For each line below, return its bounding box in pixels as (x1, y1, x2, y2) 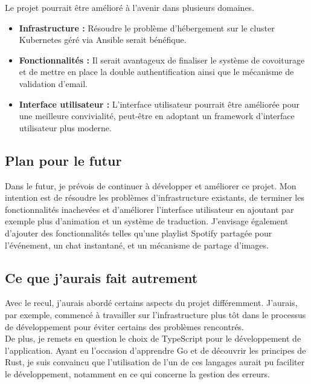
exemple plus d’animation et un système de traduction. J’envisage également (5, 215, 289, 227)
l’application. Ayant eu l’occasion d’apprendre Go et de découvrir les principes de (5, 343, 306, 356)
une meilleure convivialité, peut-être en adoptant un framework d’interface (19, 109, 295, 122)
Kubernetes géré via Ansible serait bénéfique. (19, 33, 187, 46)
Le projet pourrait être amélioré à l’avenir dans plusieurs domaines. (5, 1, 255, 13)
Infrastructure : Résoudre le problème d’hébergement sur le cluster (19, 21, 275, 34)
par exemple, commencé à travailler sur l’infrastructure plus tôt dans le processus (5, 308, 306, 321)
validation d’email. (19, 77, 88, 89)
